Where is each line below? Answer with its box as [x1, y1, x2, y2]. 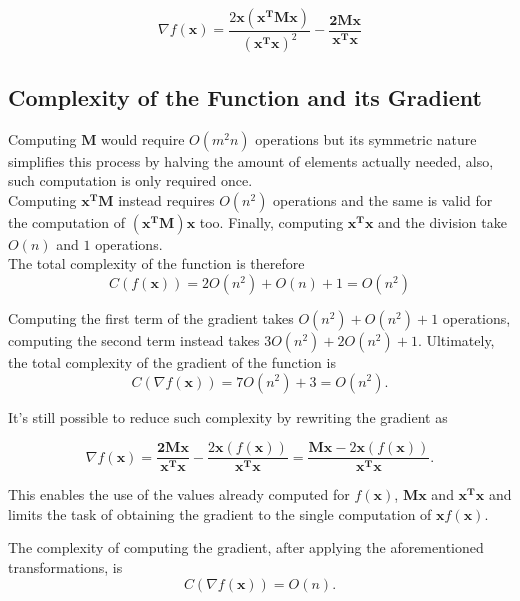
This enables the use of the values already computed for [8, 484, 350, 505]
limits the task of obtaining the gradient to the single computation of [8, 503, 432, 524]
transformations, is [8, 556, 123, 577]
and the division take [378, 211, 507, 232]
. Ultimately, [417, 329, 495, 350]
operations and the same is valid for [273, 189, 493, 210]
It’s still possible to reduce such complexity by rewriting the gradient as [8, 406, 448, 427]
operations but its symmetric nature [255, 128, 477, 149]
